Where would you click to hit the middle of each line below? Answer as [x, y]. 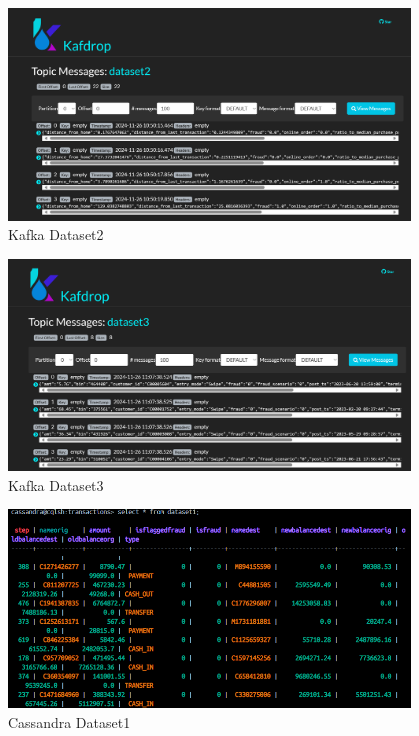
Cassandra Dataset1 [69, 721]
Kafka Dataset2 [56, 234]
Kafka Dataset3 [56, 484]
